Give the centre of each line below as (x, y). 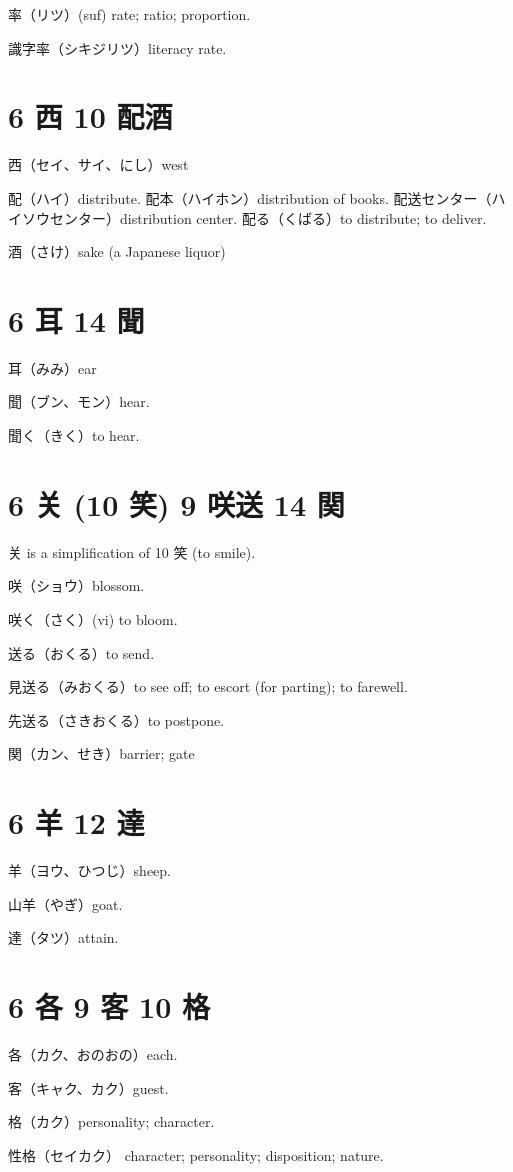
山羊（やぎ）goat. (65, 903)
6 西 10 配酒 (90, 116)
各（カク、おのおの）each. (93, 1053)
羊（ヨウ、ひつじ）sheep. (89, 870)
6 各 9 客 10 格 (109, 1005)
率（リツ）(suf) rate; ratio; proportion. (129, 14)
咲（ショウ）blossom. (76, 585)
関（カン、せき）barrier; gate (101, 753)
